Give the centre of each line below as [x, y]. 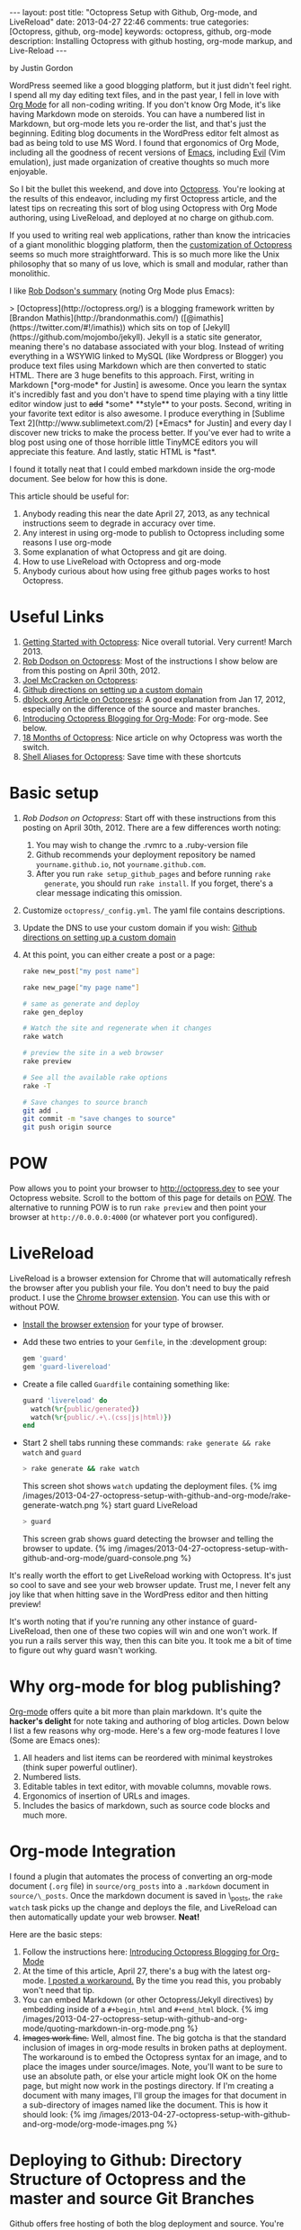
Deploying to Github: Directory [126, 2160]
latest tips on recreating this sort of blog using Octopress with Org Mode [143, 208]
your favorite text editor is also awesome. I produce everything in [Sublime [147, 413]
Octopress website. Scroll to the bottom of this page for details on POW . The [151, 1198]
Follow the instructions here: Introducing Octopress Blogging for [141, 1952]
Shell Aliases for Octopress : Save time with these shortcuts [132, 756]
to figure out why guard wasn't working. [83, 1650]
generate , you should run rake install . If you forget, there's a [159, 883]
